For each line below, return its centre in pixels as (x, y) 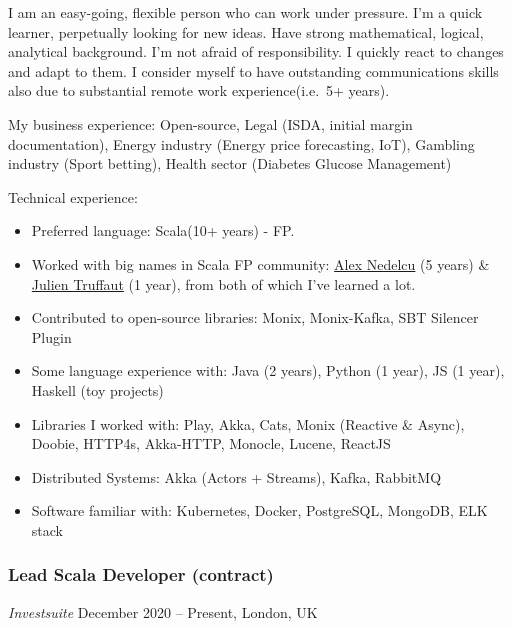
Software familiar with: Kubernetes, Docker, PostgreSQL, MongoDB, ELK (259, 510)
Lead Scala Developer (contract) (141, 574)
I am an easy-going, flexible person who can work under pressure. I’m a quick (245, 12)
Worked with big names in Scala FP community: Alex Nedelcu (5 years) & (260, 263)
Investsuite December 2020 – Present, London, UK (163, 611)
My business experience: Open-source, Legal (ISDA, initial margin (210, 123)
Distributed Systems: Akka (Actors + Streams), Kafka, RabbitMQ (236, 476)
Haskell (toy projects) (97, 389)
